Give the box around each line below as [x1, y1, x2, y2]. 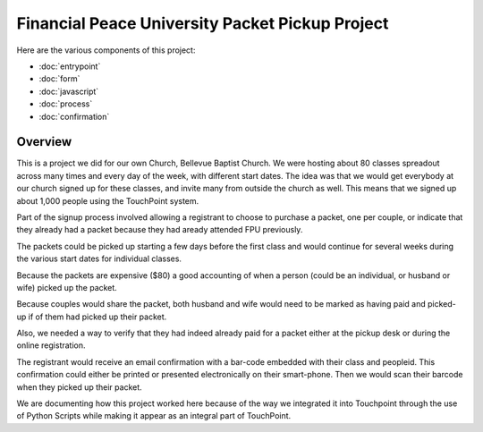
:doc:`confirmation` [38, 111, 110, 122]
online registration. [16, 340, 86, 351]
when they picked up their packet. [16, 381, 142, 393]
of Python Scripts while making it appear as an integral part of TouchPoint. [16, 411, 292, 421]
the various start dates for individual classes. [16, 253, 182, 264]
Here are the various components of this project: [16, 45, 196, 55]
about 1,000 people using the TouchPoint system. [16, 195, 199, 206]
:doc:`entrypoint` [38, 61, 101, 72]
